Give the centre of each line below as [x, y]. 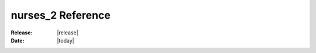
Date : [18, 40]
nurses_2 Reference [61, 15]
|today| [66, 40]
